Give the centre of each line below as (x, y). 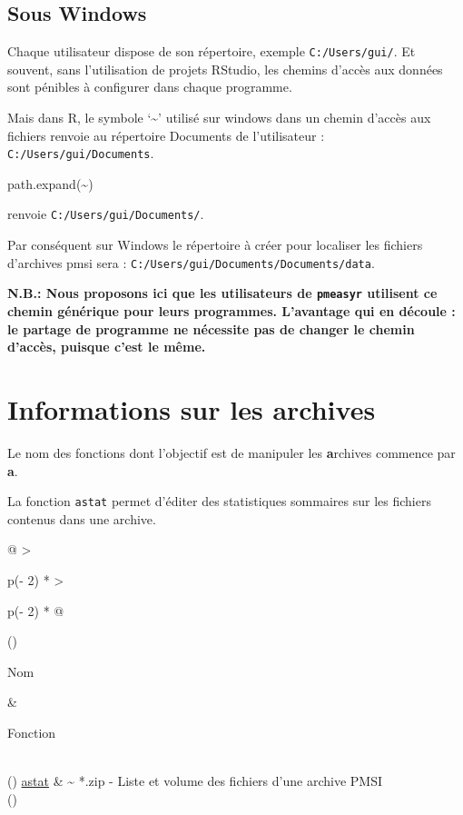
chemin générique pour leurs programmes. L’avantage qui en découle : (231, 311)
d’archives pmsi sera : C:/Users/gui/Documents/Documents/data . (191, 262)
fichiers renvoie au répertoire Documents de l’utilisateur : (166, 135)
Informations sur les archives (192, 409)
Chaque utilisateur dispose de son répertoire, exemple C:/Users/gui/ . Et (212, 51)
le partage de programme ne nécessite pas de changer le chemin (211, 328)
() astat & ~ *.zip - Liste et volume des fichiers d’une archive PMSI (195, 781)
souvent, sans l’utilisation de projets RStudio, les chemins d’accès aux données (225, 69)
